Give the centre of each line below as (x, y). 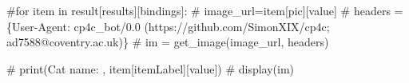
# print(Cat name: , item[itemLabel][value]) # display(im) (151, 68)
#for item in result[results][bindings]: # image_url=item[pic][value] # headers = (205, 10)
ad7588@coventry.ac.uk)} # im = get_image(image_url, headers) (168, 42)
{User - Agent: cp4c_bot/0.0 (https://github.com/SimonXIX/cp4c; (168, 26)
